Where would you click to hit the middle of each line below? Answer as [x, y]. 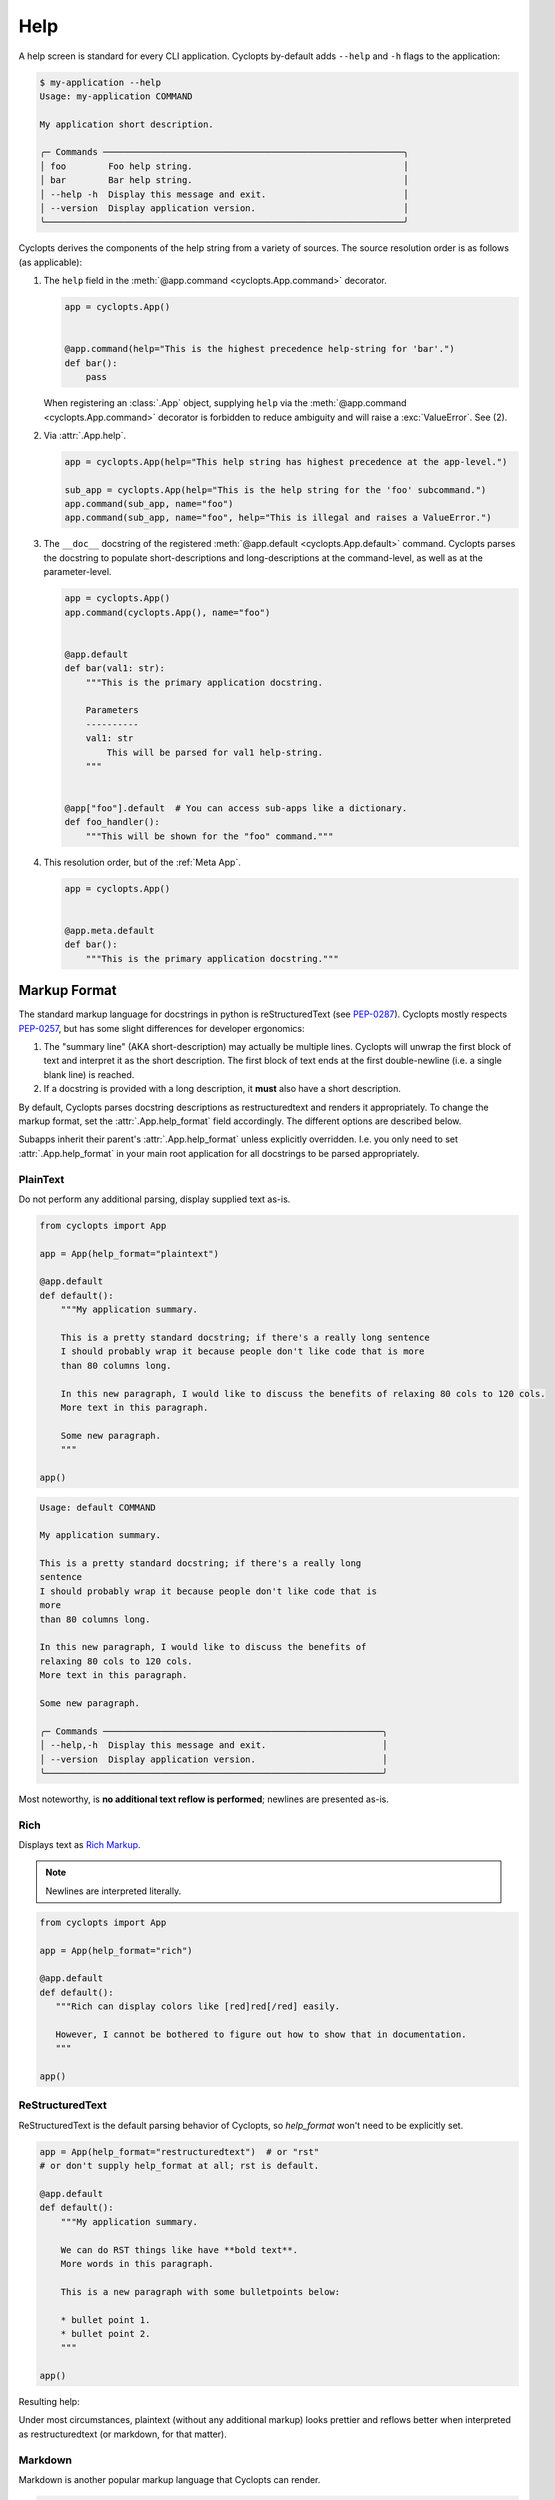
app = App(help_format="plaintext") [129, 1253]
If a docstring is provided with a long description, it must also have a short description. [222, 1089]
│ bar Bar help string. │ [224, 180]
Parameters [112, 710]
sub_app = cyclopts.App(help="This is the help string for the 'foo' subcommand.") [275, 489]
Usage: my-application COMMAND [116, 96]
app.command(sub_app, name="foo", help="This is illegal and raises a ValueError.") [278, 518]
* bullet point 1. [105, 2319]
